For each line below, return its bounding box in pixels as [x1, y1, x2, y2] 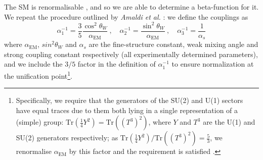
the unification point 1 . [4, 69, 73, 81]
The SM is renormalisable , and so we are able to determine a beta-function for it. [4, 2, 259, 12]
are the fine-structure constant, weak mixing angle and [89, 39, 258, 49]
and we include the [4, 59, 63, 69]
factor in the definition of [77, 59, 156, 69]
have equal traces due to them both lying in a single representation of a [16, 104, 238, 115]
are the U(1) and [203, 117, 255, 127]
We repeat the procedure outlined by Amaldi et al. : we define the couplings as [4, 11, 248, 22]
